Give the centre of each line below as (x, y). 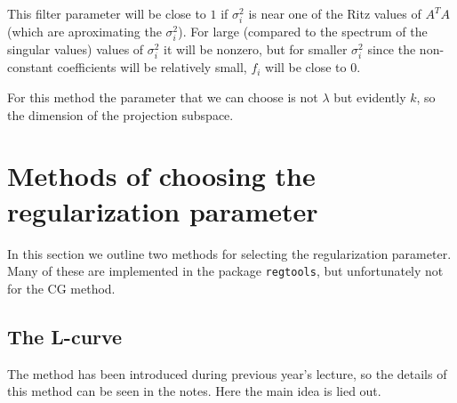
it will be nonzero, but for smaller (256, 49)
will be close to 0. (313, 67)
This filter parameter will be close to (107, 13)
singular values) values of (76, 49)
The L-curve (65, 336)
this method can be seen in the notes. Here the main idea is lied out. (194, 391)
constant (30, 67)
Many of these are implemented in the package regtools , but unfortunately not (225, 271)
